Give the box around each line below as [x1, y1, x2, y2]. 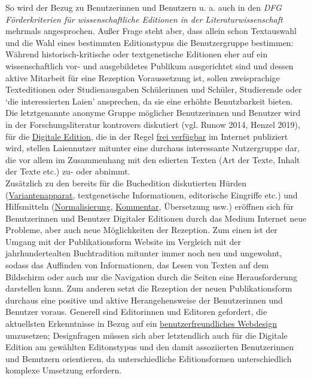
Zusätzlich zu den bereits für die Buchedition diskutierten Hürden [5, 176, 247, 189]
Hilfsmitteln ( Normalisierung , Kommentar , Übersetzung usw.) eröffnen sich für [5, 200, 294, 213]
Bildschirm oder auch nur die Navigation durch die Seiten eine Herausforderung [5, 270, 297, 283]
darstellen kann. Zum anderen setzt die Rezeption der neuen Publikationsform [5, 282, 292, 295]
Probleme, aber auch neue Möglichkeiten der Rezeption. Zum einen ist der [5, 223, 278, 236]
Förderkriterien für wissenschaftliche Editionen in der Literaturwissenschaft [5, 13, 283, 25]
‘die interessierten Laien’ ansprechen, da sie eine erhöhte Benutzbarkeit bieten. [5, 94, 293, 107]
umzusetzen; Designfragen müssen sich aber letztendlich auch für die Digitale [5, 329, 288, 341]
